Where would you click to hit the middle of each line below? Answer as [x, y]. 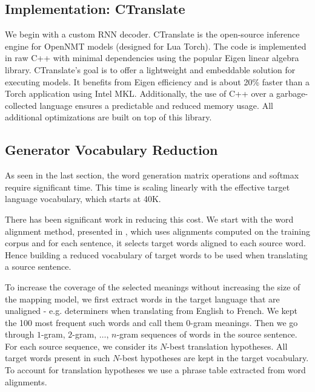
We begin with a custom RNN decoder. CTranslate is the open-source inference [152, 34]
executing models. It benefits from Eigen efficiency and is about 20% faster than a [157, 81]
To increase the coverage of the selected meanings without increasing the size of [153, 286]
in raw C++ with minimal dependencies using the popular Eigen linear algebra [152, 58]
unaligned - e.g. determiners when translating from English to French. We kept [151, 311]
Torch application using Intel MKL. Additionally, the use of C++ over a [139, 93]
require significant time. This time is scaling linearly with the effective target [148, 187]
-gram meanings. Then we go [244, 322]
